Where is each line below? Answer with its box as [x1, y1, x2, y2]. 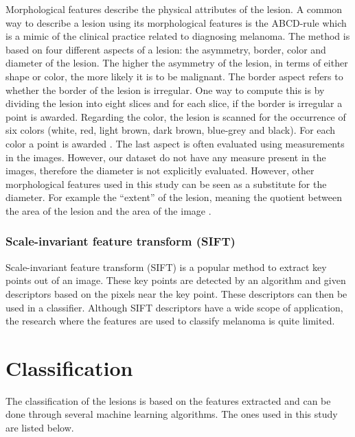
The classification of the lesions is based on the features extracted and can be [5, 393, 331, 408]
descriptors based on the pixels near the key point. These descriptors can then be [5, 286, 347, 300]
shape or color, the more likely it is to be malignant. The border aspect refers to [5, 69, 343, 83]
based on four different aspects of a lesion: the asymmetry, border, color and [5, 42, 326, 56]
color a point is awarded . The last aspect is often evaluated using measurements [5, 136, 345, 150]
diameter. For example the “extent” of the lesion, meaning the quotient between [5, 190, 342, 204]
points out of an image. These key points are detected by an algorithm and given [5, 273, 346, 287]
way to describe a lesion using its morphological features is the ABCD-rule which [5, 15, 347, 29]
